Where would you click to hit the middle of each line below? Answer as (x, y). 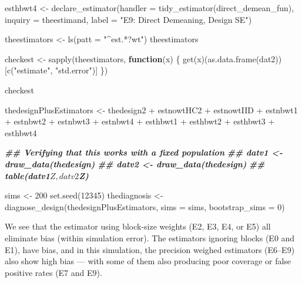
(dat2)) (269, 58)
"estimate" (32, 70)
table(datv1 (27, 175)
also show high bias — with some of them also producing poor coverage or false (148, 261)
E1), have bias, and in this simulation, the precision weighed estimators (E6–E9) (150, 249)
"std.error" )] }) (82, 70)
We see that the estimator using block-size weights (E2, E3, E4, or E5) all (138, 226)
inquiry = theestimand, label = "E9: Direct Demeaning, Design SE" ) (128, 19)
